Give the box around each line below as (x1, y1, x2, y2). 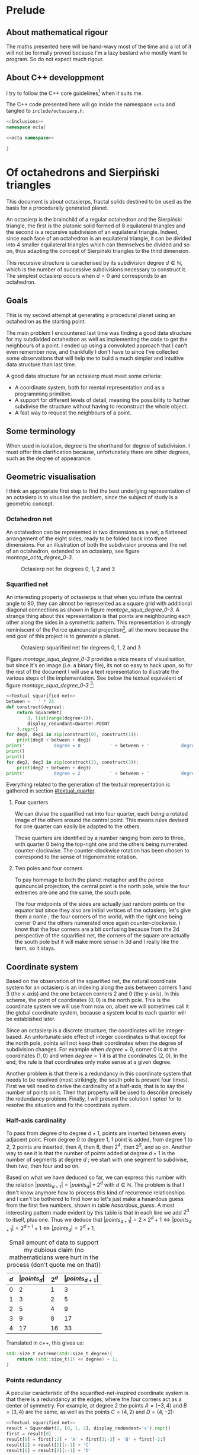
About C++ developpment (6, 72, 105, 83)
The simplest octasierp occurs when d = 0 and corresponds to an (6, 272, 167, 279)
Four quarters (14, 799, 49, 806)
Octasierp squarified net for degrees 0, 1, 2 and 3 (21, 644, 141, 651)
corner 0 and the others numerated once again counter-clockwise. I (14, 920, 181, 927)
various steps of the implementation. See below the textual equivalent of (6, 674, 183, 681)
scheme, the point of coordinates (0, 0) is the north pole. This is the (6, 997, 171, 1004)
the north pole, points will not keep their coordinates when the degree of (6, 1039, 183, 1047)
